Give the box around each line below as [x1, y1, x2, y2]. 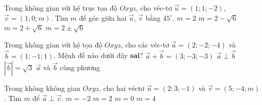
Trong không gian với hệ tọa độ [4, 39, 102, 49]
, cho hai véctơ [99, 83, 144, 93]
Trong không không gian [4, 83, 80, 93]
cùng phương [60, 62, 100, 73]
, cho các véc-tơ [121, 39, 169, 49]
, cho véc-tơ [136, 3, 172, 13]
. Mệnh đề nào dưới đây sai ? [53, 50, 143, 61]
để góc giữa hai [79, 12, 127, 23]
